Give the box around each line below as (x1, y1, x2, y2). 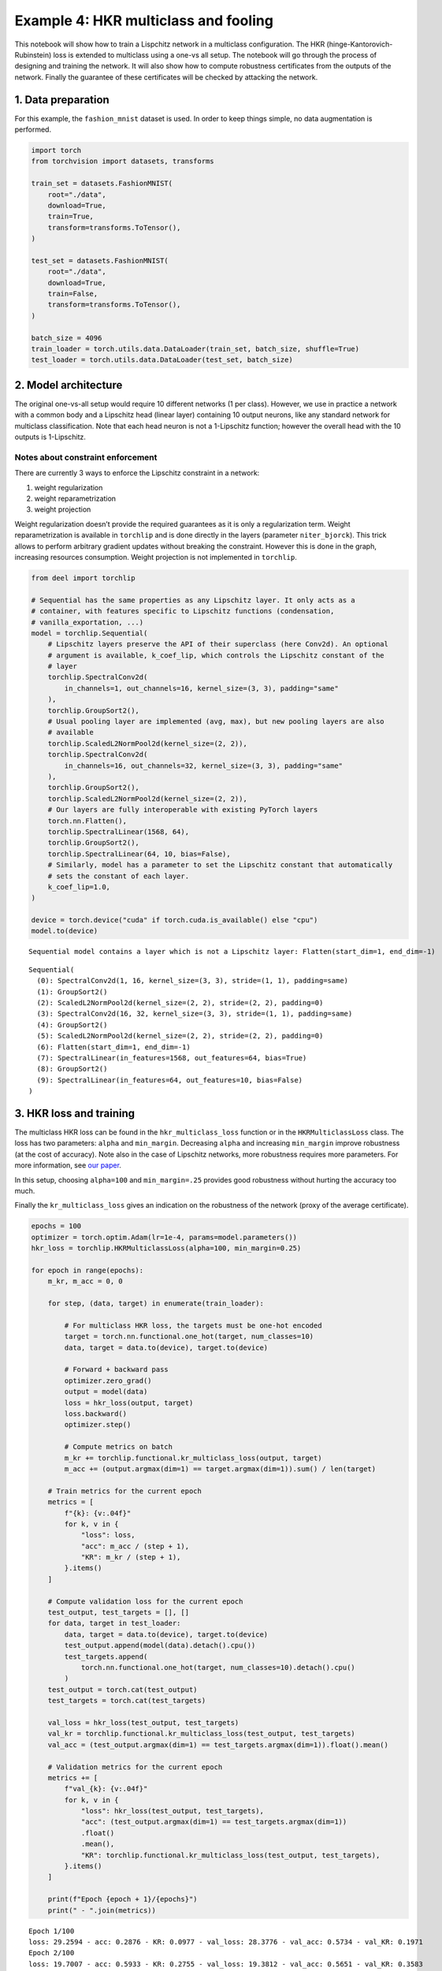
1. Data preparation (14, 93, 110, 106)
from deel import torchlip (31, 573, 136, 583)
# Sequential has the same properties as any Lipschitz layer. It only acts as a (31, 595, 356, 605)
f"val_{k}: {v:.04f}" (64, 1784, 148, 1794)
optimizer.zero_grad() (64, 1376, 153, 1385)
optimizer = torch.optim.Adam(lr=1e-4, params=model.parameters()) (31, 1232, 298, 1242)
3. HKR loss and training (14, 1106, 136, 1120)
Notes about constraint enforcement (14, 452, 158, 463)
